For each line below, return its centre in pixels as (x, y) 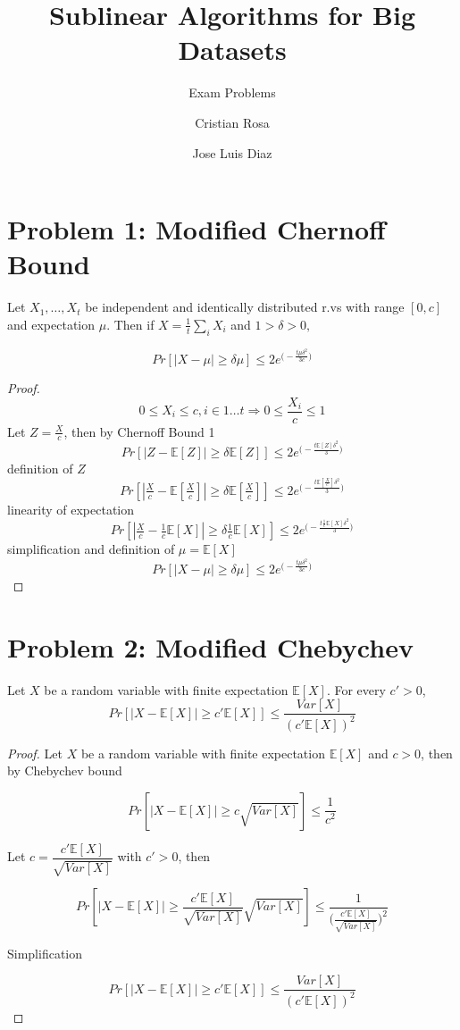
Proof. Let (35, 753)
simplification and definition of (91, 549)
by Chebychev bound (65, 770)
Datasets (232, 50)
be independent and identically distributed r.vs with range (245, 307)
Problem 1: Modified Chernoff (197, 229)
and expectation (51, 324)
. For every (356, 689)
